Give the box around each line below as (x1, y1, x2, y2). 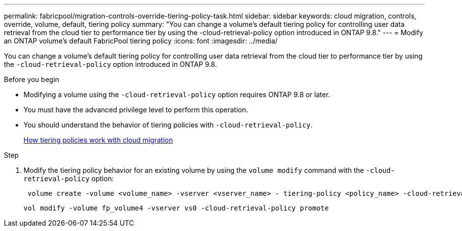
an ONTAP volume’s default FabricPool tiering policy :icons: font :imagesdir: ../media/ (4, 37, 278, 45)
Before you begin (4, 75, 59, 84)
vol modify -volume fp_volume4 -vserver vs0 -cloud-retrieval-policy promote (23, 204, 329, 212)
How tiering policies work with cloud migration (23, 136, 173, 144)
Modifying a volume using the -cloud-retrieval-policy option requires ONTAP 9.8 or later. (23, 90, 330, 99)
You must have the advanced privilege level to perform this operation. (23, 105, 248, 114)
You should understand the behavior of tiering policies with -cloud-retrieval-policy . (23, 121, 313, 129)
